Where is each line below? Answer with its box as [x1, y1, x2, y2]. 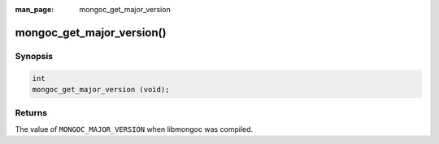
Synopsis [15, 50, 53, 61]
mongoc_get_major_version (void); [32, 85, 170, 94]
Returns [15, 108, 48, 119]
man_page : [15, 5, 54, 14]
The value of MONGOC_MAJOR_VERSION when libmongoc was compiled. [15, 124, 254, 133]
